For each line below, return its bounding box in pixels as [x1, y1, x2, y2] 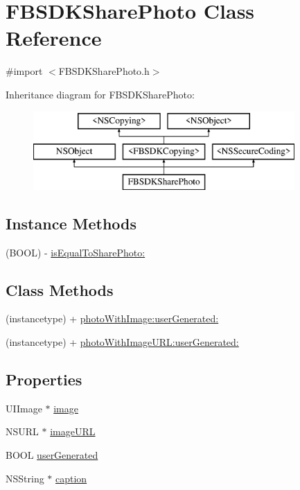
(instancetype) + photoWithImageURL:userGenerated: [6, 335, 239, 349]
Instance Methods [6, 212, 136, 234]
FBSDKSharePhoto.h [58, 64, 150, 78]
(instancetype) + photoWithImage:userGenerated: [6, 311, 219, 326]
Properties [6, 369, 82, 390]
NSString [6, 471, 44, 485]
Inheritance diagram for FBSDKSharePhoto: [6, 87, 195, 101]
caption [55, 471, 87, 485]
